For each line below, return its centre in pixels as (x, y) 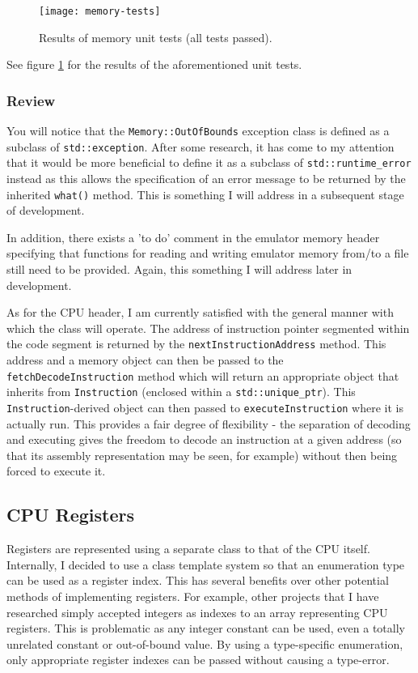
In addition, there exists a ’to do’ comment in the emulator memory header (193, 237)
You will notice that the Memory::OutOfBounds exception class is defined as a (198, 131)
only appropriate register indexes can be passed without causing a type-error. (198, 660)
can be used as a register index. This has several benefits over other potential (198, 580)
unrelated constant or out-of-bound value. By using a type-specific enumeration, (205, 643)
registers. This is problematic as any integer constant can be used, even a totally (206, 628)
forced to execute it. (56, 471)
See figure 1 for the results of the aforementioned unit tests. (154, 64)
